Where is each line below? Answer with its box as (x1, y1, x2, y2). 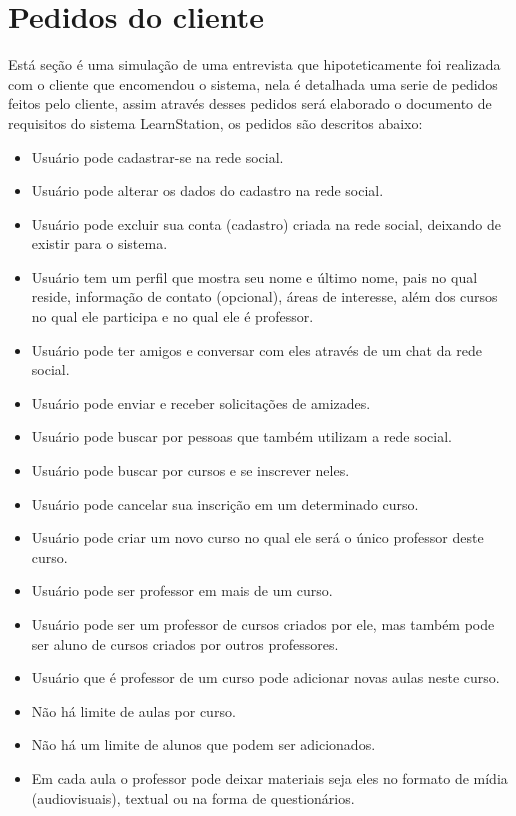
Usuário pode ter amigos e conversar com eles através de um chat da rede (31, 339, 482, 360)
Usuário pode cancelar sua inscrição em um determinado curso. (31, 493, 419, 514)
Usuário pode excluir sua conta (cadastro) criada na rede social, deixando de (31, 213, 501, 234)
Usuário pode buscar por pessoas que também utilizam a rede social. (31, 426, 453, 447)
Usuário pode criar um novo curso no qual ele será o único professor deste (31, 527, 484, 548)
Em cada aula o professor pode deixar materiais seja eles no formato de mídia (31, 767, 508, 788)
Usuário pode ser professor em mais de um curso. (31, 580, 333, 601)
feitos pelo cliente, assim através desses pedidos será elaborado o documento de (8, 93, 492, 114)
